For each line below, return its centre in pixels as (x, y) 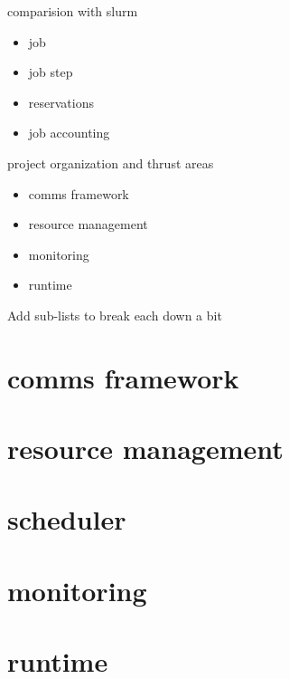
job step (51, 72)
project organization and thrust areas (111, 163)
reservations (61, 102)
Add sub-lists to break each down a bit (115, 315)
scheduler (67, 519)
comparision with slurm (73, 11)
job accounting (69, 133)
